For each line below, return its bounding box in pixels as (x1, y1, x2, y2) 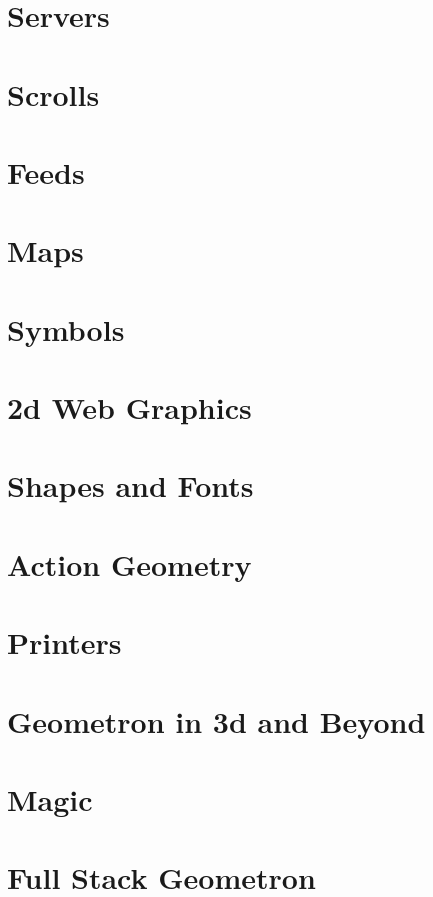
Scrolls (7, 73, 100, 114)
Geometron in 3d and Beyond (7, 700, 426, 741)
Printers (7, 622, 122, 663)
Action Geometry (7, 543, 252, 584)
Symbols (7, 308, 125, 349)
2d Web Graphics (7, 387, 252, 428)
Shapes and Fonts (7, 465, 254, 506)
